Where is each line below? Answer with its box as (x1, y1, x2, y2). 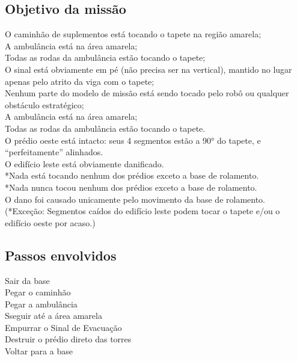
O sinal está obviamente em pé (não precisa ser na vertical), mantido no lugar (5, 63, 292, 75)
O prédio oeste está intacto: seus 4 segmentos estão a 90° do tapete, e (5, 134, 261, 146)
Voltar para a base (5, 345, 73, 357)
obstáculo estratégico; (5, 98, 84, 111)
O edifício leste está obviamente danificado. (5, 157, 164, 170)
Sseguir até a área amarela (5, 309, 102, 322)
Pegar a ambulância (5, 297, 78, 310)
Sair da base (5, 274, 50, 286)
